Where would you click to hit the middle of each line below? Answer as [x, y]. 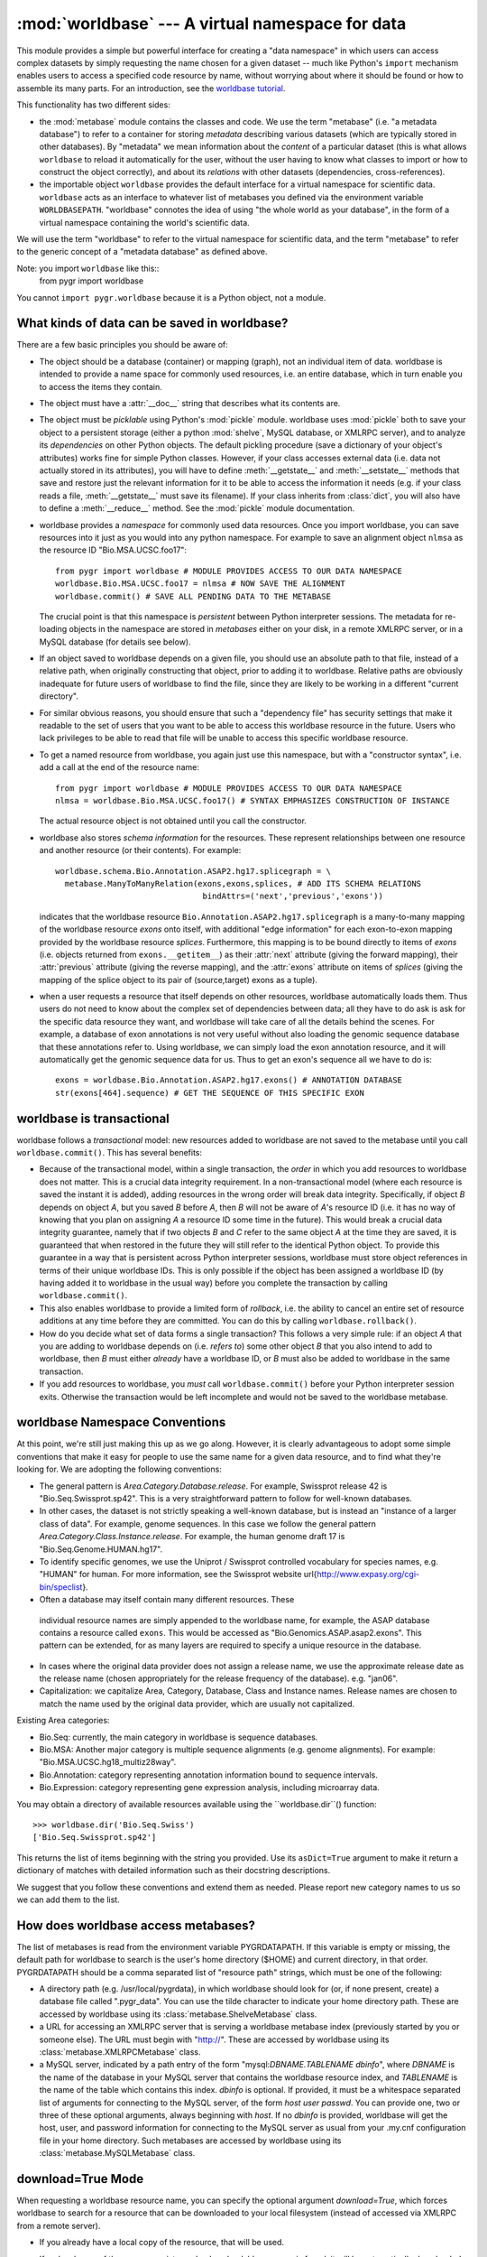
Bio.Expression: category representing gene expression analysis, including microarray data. [210, 1788]
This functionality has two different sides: [93, 105]
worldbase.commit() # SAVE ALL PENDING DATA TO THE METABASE [193, 596]
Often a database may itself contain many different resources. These [167, 1600]
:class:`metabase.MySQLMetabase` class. [117, 2153]
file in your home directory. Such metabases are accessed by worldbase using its [190, 2141]
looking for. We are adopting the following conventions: [119, 1469]
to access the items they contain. [101, 386]
